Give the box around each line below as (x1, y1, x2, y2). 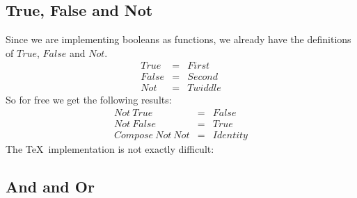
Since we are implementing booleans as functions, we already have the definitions (6, 32, 351, 47)
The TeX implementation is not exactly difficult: (6, 142, 214, 156)
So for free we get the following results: (6, 92, 172, 107)
